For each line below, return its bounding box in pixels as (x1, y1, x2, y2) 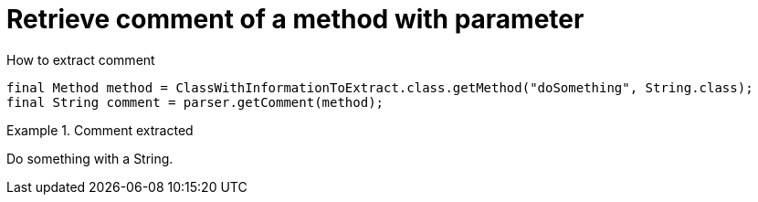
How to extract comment (6, 51, 155, 68)
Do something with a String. (6, 150, 174, 166)
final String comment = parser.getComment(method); (6, 94, 384, 110)
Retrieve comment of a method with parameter (6, 4, 584, 35)
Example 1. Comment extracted (6, 122, 194, 138)
